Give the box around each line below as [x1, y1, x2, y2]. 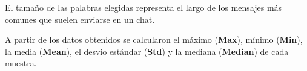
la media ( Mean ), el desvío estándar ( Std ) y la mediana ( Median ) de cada [5, 45, 289, 57]
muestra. [5, 57, 37, 69]
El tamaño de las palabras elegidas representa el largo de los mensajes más [5, 1, 282, 13]
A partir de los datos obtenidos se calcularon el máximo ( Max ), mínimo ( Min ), [5, 33, 303, 46]
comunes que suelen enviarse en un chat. [5, 13, 155, 25]
